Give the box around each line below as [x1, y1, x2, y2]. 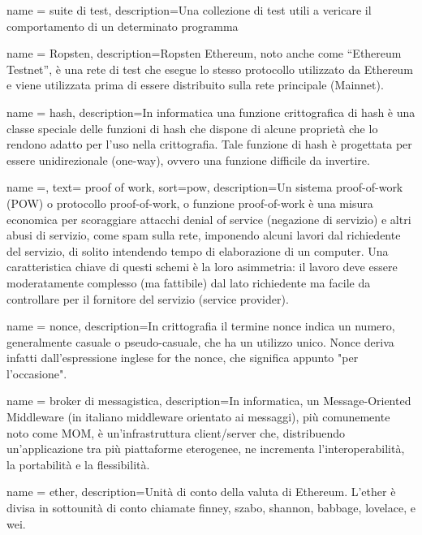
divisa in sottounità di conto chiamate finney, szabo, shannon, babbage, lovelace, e [6, 499, 416, 516]
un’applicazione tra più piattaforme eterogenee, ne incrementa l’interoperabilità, [6, 440, 405, 457]
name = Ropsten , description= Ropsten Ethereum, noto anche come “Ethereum [6, 45, 402, 62]
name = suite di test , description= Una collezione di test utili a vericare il [6, 2, 372, 18]
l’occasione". [6, 365, 67, 382]
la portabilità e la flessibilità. [6, 455, 150, 472]
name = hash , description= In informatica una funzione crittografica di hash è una [6, 103, 416, 120]
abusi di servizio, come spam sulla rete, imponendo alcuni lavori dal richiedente [6, 227, 401, 244]
